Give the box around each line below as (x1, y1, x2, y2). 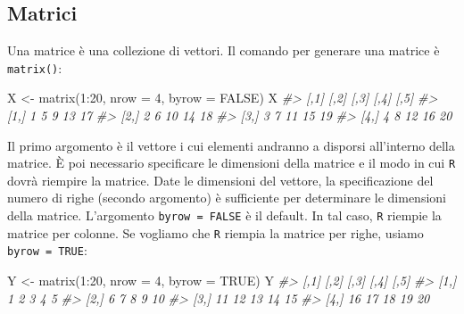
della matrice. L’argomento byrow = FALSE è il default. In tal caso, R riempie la (7, 206, 442, 225)
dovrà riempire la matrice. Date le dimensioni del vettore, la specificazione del (7, 170, 434, 189)
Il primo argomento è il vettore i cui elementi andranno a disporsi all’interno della (7, 136, 455, 154)
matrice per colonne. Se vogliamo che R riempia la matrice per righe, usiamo (7, 223, 424, 242)
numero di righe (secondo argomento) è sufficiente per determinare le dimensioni (7, 188, 446, 207)
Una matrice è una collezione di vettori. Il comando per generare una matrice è (7, 41, 440, 60)
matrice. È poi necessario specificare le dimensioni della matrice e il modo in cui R (7, 153, 456, 172)
